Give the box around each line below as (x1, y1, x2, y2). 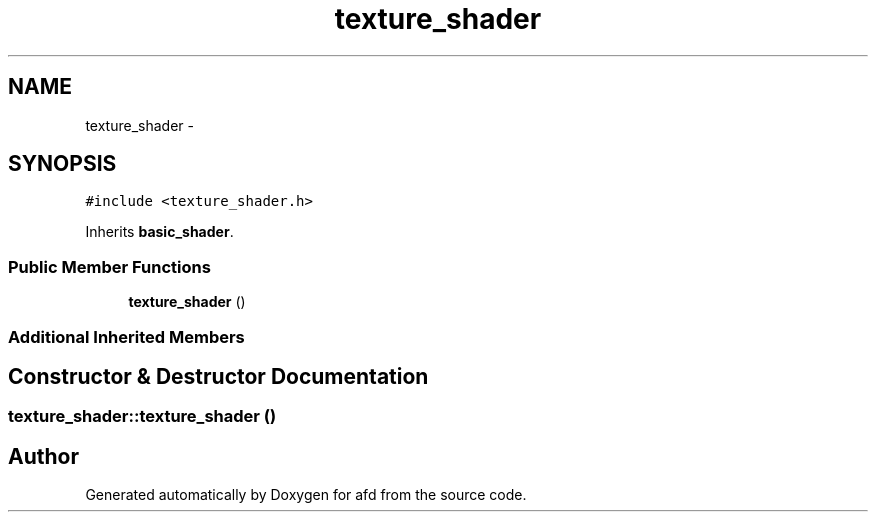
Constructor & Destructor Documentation (8, 363, 429, 389)
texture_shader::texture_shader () (8, 406, 277, 427)
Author (8, 443, 79, 469)
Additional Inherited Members (8, 326, 245, 347)
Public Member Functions (8, 256, 211, 277)
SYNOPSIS (8, 151, 117, 177)
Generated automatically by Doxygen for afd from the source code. (85, 486, 527, 504)
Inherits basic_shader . (85, 223, 234, 241)
